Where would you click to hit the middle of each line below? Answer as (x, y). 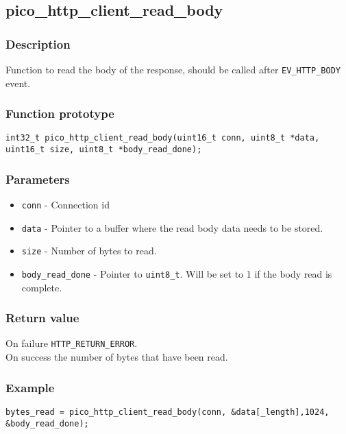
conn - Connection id (65, 204)
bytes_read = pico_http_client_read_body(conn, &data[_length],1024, (168, 412)
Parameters (38, 179)
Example (30, 387)
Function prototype (60, 113)
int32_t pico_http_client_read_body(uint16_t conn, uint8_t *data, (163, 138)
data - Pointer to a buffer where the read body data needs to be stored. (172, 227)
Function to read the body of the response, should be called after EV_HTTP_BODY (173, 69)
